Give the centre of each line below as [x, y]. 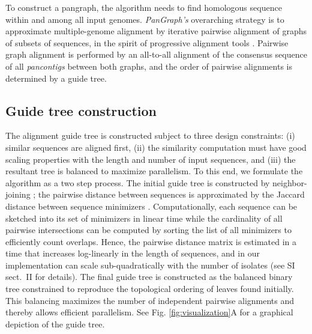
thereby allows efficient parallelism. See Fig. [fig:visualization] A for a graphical [149, 312]
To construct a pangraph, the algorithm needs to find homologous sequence [144, 7]
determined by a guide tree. [56, 78]
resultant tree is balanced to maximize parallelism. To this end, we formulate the [154, 171]
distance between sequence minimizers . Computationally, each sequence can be [151, 206]
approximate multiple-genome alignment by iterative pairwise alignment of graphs [156, 31]
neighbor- [290, 182]
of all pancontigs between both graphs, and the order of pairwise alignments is [149, 66]
